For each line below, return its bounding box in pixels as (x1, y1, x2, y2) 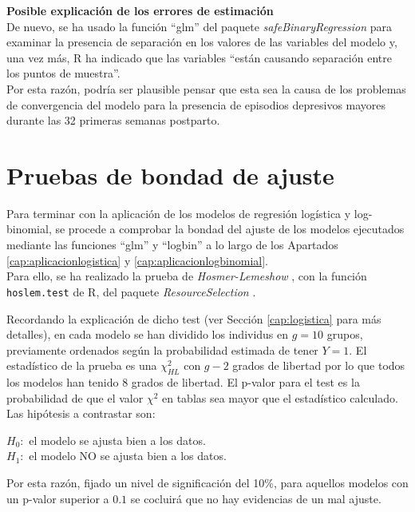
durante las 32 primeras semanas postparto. (6, 112, 220, 129)
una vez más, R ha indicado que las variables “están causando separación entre (6, 49, 392, 65)
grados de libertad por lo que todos (232, 357, 405, 374)
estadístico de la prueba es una (6, 357, 157, 374)
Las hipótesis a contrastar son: (6, 405, 156, 422)
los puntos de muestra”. (6, 65, 121, 81)
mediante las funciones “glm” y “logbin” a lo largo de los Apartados (6, 236, 338, 253)
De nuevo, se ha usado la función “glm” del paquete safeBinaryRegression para (6, 18, 393, 34)
